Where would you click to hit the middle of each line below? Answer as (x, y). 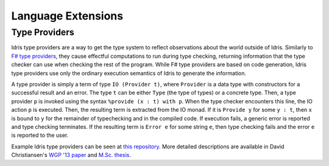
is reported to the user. (40, 135)
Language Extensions (67, 16)
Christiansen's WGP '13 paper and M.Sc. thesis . (71, 155)
